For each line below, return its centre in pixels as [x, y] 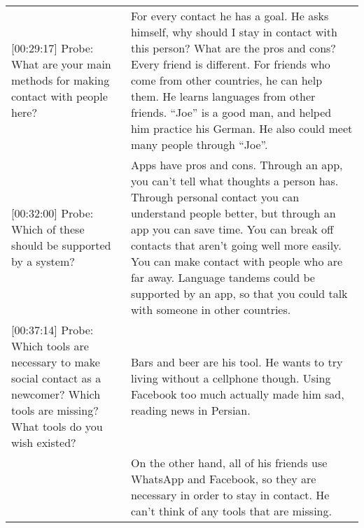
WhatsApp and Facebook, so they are [223, 479]
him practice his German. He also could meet [241, 128]
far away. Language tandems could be [223, 277]
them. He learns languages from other [223, 96]
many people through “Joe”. [199, 144]
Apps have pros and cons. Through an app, [237, 165]
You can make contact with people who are [237, 261]
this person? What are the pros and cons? [233, 48]
